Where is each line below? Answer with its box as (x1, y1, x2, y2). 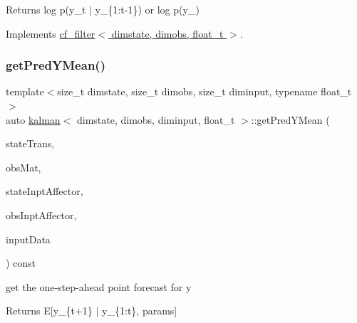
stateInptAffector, (6, 184, 83, 198)
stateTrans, (6, 136, 55, 151)
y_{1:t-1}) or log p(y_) (95, 2, 200, 16)
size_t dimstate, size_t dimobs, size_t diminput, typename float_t (57, 84, 352, 99)
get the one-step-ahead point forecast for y (6, 279, 192, 294)
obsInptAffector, (6, 207, 77, 222)
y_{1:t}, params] (102, 303, 177, 318)
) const (6, 255, 36, 270)
